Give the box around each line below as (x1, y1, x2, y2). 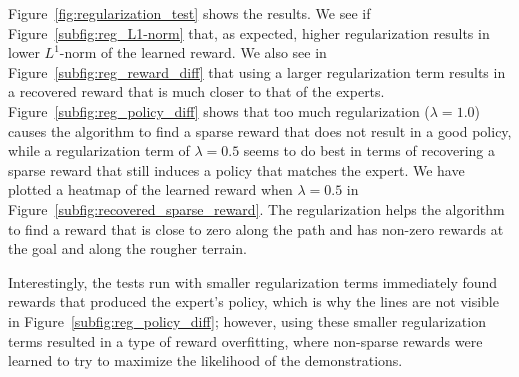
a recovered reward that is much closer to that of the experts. (8, 81, 385, 102)
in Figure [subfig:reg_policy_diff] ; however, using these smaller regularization (8, 310, 486, 331)
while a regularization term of (8, 140, 190, 161)
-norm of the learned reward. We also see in (59, 42, 327, 63)
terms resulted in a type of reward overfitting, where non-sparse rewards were (8, 330, 483, 351)
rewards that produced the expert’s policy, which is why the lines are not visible (8, 291, 499, 312)
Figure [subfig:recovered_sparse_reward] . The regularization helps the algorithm (8, 198, 505, 219)
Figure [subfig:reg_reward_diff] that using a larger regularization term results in (8, 61, 506, 82)
